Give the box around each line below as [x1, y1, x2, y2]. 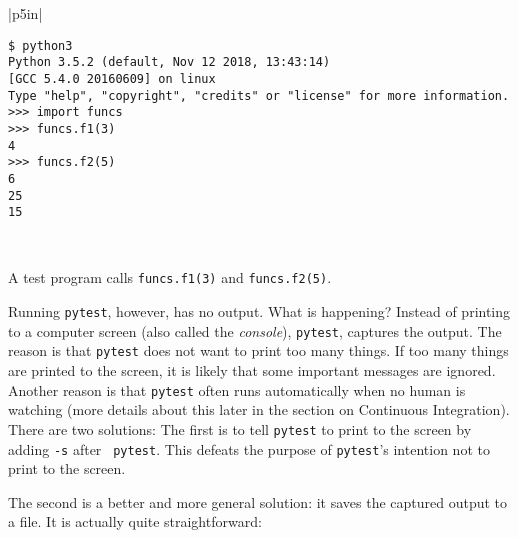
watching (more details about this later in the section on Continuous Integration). [8, 399, 510, 420]
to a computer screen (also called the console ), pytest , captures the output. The [8, 320, 502, 341]
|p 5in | [8, 3, 43, 23]
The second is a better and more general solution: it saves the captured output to [8, 491, 508, 512]
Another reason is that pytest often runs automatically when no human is [8, 379, 466, 400]
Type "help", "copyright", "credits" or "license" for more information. [8, 88, 510, 103]
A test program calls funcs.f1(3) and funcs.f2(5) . [8, 267, 332, 288]
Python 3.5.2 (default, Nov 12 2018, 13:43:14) [8, 55, 331, 70]
